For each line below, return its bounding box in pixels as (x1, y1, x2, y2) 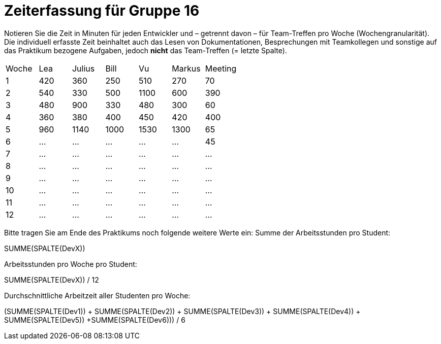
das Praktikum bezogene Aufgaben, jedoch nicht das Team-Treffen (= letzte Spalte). (4, 46, 287, 55)
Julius (72, 63, 95, 74)
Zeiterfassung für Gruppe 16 (4, 2, 200, 19)
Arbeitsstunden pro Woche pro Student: (4, 259, 137, 268)
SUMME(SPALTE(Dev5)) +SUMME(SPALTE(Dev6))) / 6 (4, 315, 185, 324)
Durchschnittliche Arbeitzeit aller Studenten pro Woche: (4, 291, 191, 300)
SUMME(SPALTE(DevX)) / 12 (4, 275, 99, 284)
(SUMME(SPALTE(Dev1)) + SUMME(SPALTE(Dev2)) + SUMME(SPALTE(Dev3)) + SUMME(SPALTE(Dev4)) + (4, 306, 361, 316)
